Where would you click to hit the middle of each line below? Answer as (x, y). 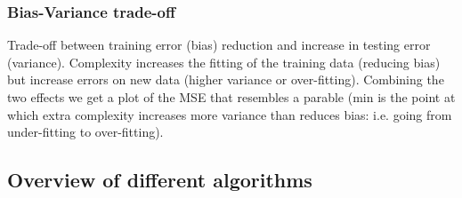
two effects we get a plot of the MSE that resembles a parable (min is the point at (231, 97)
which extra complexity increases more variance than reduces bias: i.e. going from (230, 114)
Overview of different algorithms (160, 180)
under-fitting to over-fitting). (85, 132)
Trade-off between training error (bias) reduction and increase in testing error (219, 45)
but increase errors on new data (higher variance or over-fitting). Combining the (226, 79)
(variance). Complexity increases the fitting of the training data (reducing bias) (224, 62)
